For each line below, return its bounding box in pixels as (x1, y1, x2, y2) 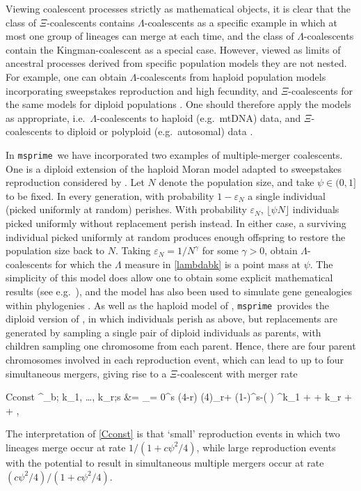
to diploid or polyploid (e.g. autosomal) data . (55, 124, 253, 139)
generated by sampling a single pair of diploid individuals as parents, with (6, 325, 321, 339)
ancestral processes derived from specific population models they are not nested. (6, 56, 347, 70)
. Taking (115, 243, 151, 258)
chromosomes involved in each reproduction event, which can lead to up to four (6, 352, 344, 366)
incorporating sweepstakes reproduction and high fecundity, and (6, 83, 278, 98)
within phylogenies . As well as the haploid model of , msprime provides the (6, 297, 330, 312)
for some (202, 243, 239, 258)
